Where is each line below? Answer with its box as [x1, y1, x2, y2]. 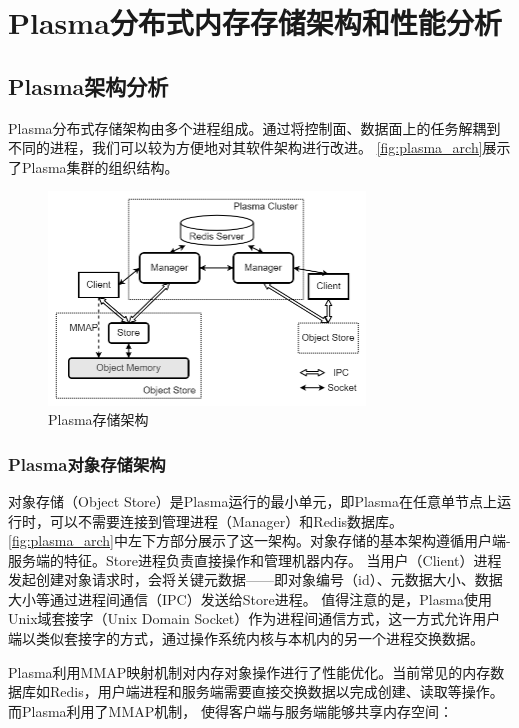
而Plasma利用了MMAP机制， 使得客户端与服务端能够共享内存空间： [8, 700, 453, 721]
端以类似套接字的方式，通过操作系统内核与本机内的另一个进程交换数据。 [8, 628, 484, 649]
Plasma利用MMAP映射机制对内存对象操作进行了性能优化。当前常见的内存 [8, 661, 491, 682]
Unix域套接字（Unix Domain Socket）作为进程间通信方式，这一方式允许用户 [8, 608, 501, 629]
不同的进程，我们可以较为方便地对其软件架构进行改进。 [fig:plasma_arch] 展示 [8, 137, 511, 158]
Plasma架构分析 [8, 70, 169, 101]
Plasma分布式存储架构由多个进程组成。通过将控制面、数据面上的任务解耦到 [8, 117, 501, 138]
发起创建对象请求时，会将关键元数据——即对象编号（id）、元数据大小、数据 [8, 569, 503, 590]
